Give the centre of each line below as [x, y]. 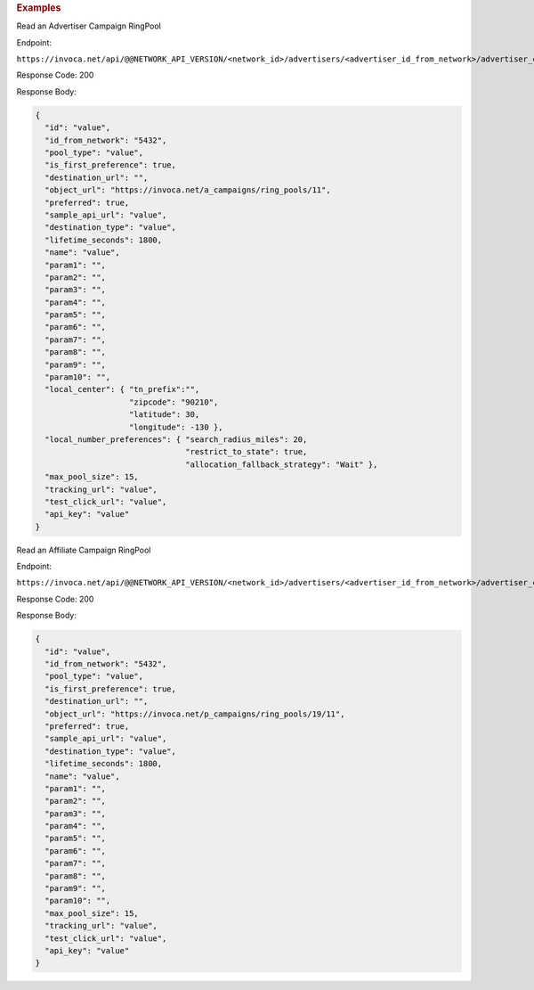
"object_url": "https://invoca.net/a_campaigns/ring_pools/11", [188, 190]
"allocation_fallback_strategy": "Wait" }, [282, 464]
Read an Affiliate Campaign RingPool [84, 550]
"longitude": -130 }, [176, 427]
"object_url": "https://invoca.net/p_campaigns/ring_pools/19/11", [195, 714]
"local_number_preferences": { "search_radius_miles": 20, [176, 439]
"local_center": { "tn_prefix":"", [122, 389]
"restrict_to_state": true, [247, 452]
